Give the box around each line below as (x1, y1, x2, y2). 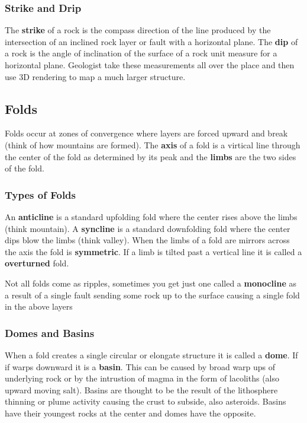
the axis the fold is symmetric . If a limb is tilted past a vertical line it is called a (5, 245, 302, 257)
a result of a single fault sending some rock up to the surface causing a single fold (5, 288, 300, 301)
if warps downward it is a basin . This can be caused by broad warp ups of (5, 360, 276, 373)
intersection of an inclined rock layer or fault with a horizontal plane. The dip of (5, 35, 298, 47)
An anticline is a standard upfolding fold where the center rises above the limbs (5, 210, 298, 222)
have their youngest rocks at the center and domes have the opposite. (5, 406, 256, 419)
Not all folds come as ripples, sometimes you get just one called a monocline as (5, 276, 297, 289)
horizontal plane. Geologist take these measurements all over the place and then (5, 59, 295, 71)
